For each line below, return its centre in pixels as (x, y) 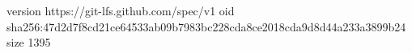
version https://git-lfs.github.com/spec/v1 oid (121, 10)
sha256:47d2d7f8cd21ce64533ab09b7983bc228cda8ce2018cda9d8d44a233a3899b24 (206, 26)
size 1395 (29, 42)
